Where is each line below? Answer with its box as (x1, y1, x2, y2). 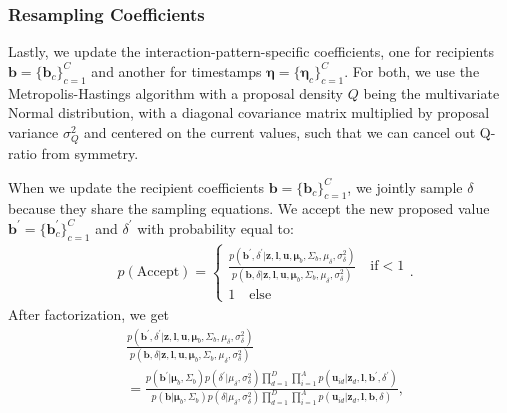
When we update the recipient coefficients (8, 176, 264, 197)
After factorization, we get (8, 303, 170, 324)
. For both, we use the (344, 60, 480, 81)
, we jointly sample (347, 176, 463, 197)
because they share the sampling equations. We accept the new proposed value (8, 198, 490, 219)
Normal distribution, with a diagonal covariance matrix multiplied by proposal (8, 102, 490, 123)
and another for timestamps (91, 60, 262, 81)
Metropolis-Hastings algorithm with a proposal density (8, 82, 343, 103)
